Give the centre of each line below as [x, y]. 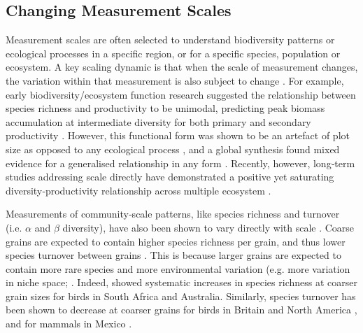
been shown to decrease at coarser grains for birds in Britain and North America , [181, 310]
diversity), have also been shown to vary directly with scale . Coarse [208, 227]
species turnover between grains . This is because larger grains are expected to [173, 255]
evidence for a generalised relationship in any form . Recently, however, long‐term [180, 163]
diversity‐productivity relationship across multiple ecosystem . [138, 190]
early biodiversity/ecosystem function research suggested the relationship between [181, 94]
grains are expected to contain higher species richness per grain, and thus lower [176, 241]
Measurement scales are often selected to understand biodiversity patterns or [170, 40]
